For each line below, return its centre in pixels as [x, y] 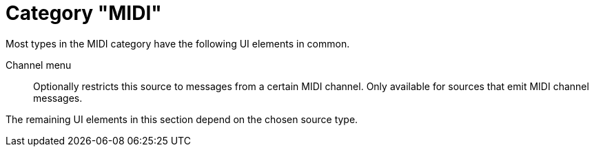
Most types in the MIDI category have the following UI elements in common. [178, 43]
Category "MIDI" [84, 13]
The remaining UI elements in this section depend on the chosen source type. [182, 119]
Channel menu [39, 65]
